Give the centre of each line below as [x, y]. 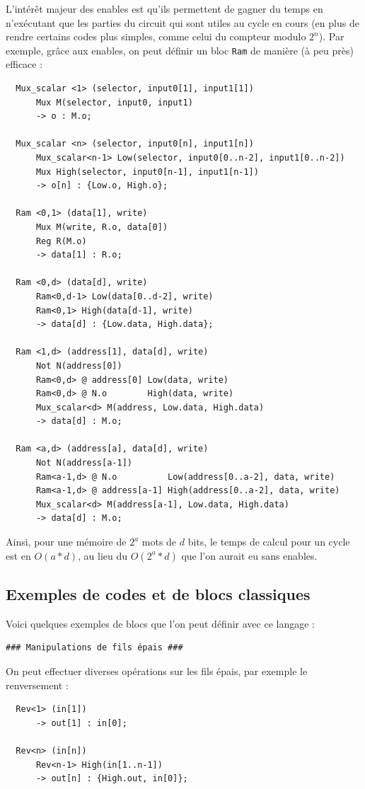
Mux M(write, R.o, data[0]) [102, 227]
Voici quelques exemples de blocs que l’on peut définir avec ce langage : [160, 623]
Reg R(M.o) [61, 241]
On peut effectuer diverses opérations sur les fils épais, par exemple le [157, 671]
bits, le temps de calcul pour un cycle [269, 542]
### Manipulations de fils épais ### [94, 648]
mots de [159, 542]
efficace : [24, 64]
